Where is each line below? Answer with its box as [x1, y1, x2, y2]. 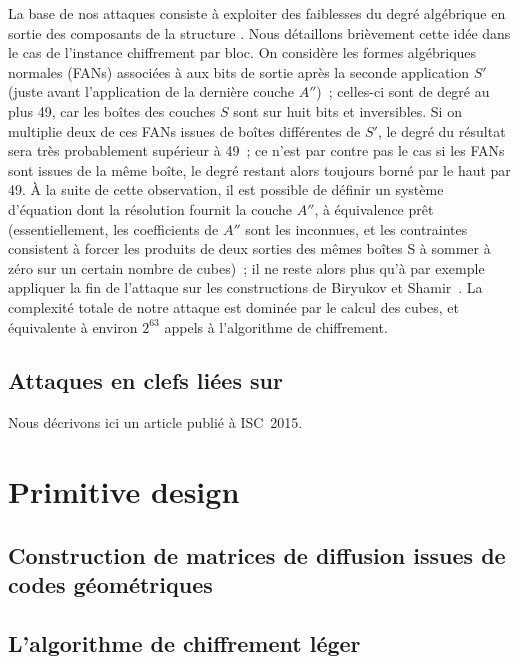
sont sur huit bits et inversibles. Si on [233, 100, 462, 121]
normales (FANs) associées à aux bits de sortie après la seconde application [8, 61, 470, 82]
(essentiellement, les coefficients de [8, 218, 219, 239]
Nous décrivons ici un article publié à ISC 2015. [8, 412, 303, 433]
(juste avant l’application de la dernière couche [8, 81, 294, 102]
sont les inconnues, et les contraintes [245, 218, 468, 239]
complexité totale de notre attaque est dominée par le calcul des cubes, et [8, 296, 459, 317]
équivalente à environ [8, 316, 138, 337]
